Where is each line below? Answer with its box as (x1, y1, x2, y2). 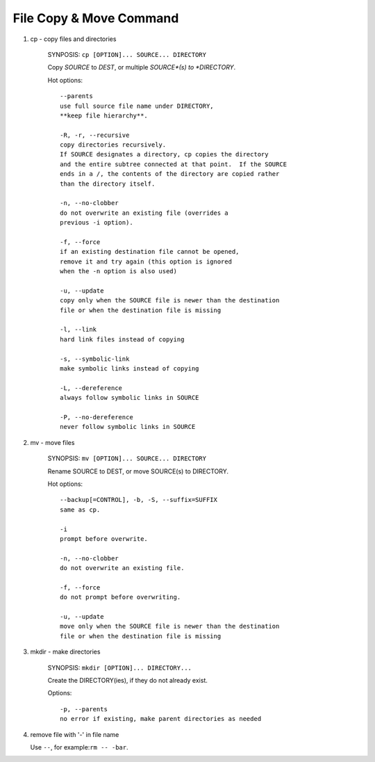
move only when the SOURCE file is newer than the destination (60, 622, 280, 631)
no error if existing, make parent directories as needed (60, 715, 262, 723)
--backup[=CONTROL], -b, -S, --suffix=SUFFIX (60, 496, 218, 504)
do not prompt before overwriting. (60, 593, 181, 601)
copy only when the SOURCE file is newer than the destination (60, 296, 280, 305)
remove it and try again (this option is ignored (60, 257, 233, 266)
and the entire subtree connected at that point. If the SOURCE (60, 160, 287, 168)
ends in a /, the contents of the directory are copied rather (60, 170, 280, 178)
